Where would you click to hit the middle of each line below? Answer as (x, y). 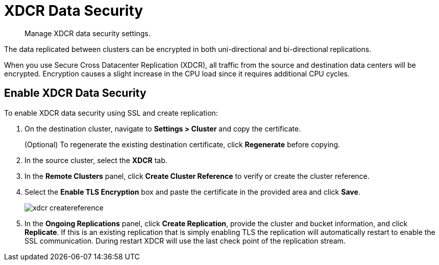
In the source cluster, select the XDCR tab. (96, 160)
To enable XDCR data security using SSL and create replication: (111, 113)
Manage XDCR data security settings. (88, 33)
